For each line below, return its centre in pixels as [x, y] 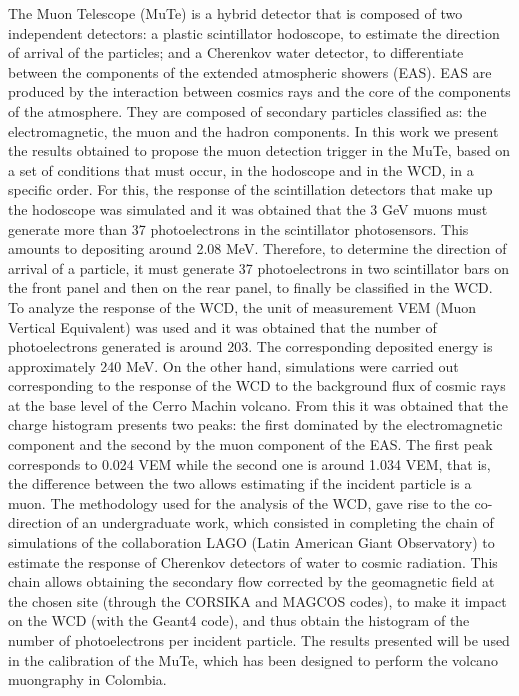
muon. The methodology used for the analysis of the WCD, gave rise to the [239, 502]
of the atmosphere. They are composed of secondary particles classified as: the [247, 110]
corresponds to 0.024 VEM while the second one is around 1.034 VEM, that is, [249, 463]
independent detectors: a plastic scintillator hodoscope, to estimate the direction [254, 32]
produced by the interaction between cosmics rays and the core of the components [259, 91]
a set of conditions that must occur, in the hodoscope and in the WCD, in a [241, 169]
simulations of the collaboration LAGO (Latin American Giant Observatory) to [251, 542]
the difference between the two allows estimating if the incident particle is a [240, 483]
